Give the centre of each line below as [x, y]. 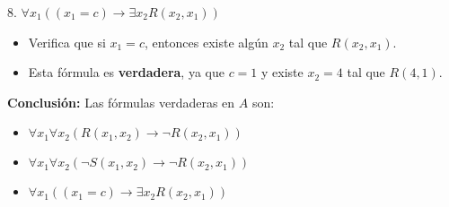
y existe [282, 72]
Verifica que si [67, 42]
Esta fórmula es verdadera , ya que [126, 72]
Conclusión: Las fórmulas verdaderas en [121, 102]
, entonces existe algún [206, 42]
